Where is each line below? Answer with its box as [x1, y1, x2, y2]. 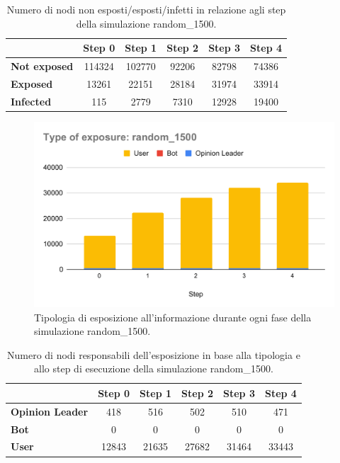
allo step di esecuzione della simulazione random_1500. [34, 361, 273, 376]
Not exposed [11, 59, 74, 74]
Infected [11, 93, 52, 108]
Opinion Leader [11, 404, 89, 418]
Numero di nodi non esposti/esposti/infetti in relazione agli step [6, 2, 286, 16]
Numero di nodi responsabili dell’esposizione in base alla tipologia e [7, 347, 300, 362]
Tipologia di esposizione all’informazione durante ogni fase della [34, 309, 312, 324]
